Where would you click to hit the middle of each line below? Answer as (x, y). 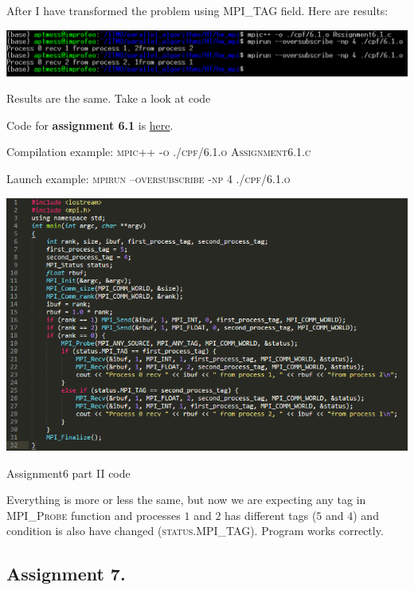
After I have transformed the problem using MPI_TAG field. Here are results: (197, 10)
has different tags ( (271, 515)
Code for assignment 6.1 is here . (90, 125)
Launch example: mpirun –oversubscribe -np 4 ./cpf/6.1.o (148, 179)
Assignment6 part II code (68, 473)
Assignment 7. (66, 574)
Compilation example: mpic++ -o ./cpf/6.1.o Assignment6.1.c (159, 152)
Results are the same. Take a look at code (109, 98)
